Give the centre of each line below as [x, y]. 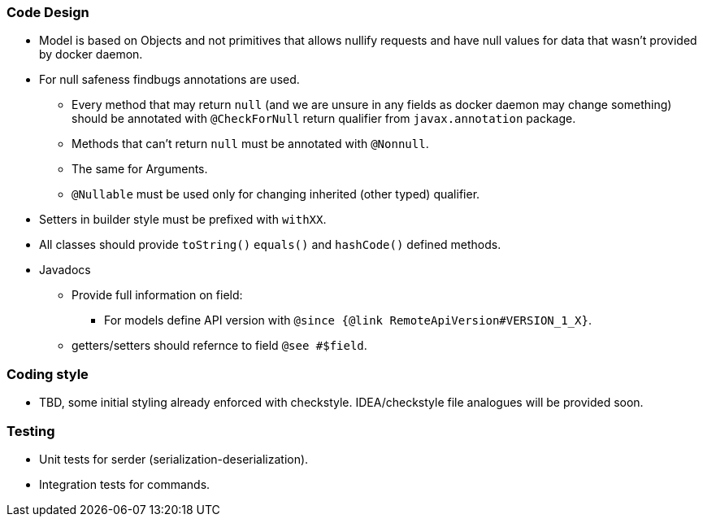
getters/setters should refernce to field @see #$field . [219, 346]
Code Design [48, 12]
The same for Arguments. [140, 169]
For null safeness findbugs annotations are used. [169, 80]
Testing [31, 431]
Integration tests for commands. [125, 484]
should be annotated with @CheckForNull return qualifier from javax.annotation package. [324, 119]
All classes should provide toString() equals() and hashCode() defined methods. [270, 245]
